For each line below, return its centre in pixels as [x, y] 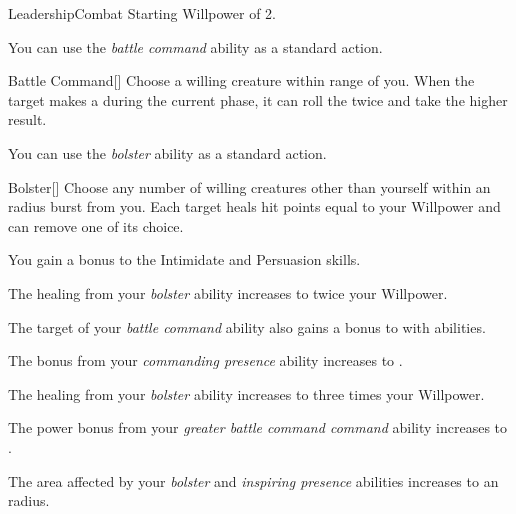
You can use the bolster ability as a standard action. [167, 152]
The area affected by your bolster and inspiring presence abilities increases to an [253, 480]
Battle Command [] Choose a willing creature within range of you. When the [241, 80]
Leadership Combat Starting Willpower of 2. [142, 13]
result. [27, 119]
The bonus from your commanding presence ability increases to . [205, 360]
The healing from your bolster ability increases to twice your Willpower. [228, 292]
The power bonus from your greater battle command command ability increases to [258, 427]
